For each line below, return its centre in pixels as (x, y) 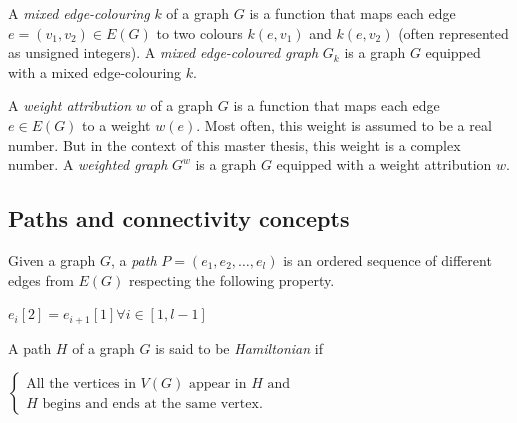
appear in (217, 383)
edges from (41, 279)
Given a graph (52, 259)
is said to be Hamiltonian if (239, 347)
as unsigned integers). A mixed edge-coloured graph (163, 52)
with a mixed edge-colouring (95, 71)
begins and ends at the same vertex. (152, 403)
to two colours (199, 32)
